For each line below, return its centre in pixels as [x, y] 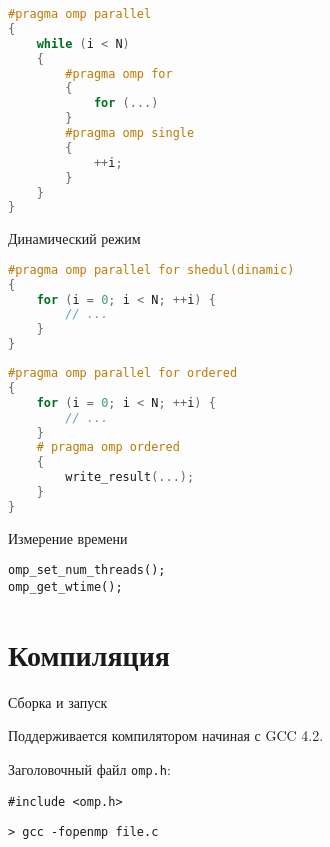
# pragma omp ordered [108, 447]
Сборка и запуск [58, 701]
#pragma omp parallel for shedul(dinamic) [151, 269]
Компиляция [89, 653]
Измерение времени [68, 537]
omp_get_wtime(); [65, 587]
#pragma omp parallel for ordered [123, 373]
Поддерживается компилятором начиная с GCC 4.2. [166, 735]
